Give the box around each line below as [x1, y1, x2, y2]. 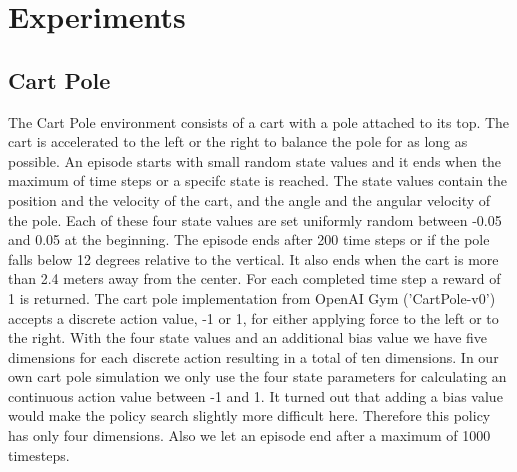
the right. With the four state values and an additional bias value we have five [8, 327, 488, 348]
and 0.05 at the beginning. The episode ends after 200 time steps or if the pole [8, 229, 490, 250]
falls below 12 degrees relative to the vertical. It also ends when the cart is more [8, 248, 499, 269]
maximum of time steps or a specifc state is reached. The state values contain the [8, 170, 508, 191]
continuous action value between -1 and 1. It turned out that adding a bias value [8, 385, 503, 406]
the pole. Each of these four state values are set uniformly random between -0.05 [8, 209, 502, 230]
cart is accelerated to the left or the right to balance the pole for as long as [8, 131, 468, 152]
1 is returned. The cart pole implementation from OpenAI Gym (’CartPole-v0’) [8, 287, 496, 308]
